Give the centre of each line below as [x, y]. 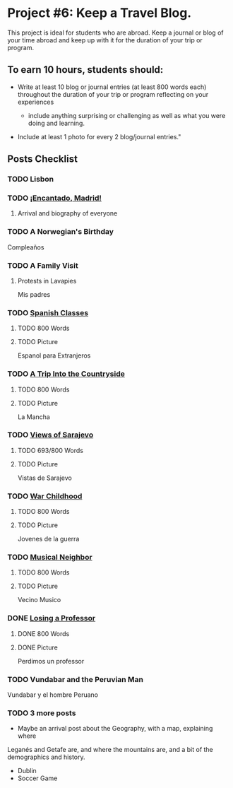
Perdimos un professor [51, 661]
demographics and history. [46, 757]
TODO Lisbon [31, 180]
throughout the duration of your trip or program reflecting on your [113, 94]
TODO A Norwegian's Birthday [61, 232]
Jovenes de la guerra [48, 539]
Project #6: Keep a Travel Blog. [100, 13]
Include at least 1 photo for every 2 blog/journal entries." [99, 136]
